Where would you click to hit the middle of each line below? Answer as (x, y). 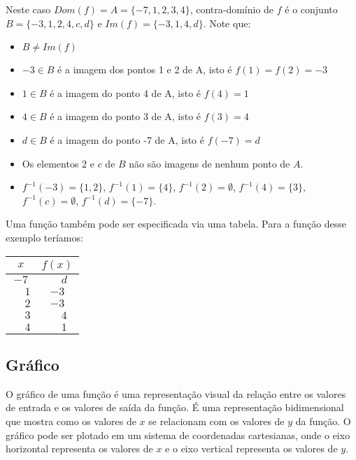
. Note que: (227, 23)
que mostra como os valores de (71, 421)
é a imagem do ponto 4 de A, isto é (126, 92)
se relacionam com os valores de (216, 421)
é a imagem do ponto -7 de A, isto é (127, 139)
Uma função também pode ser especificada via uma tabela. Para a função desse (176, 224)
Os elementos (50, 163)
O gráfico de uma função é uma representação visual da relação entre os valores (176, 393)
